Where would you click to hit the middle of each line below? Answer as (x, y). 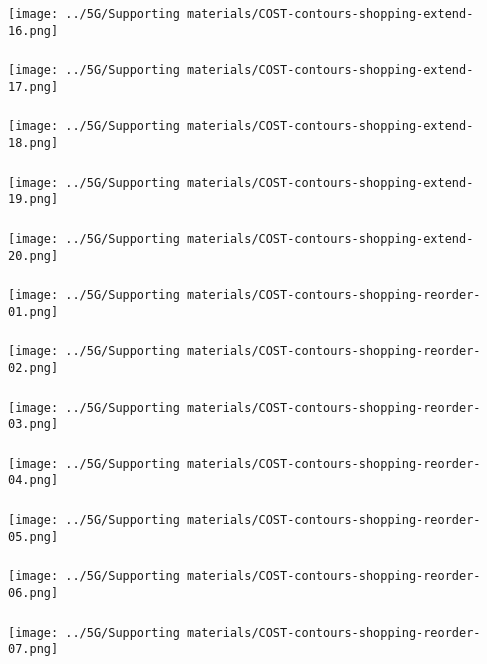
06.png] (33, 592)
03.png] (33, 424)
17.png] (33, 86)
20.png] (33, 255)
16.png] (33, 30)
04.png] (33, 480)
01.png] (33, 311)
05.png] (33, 536)
